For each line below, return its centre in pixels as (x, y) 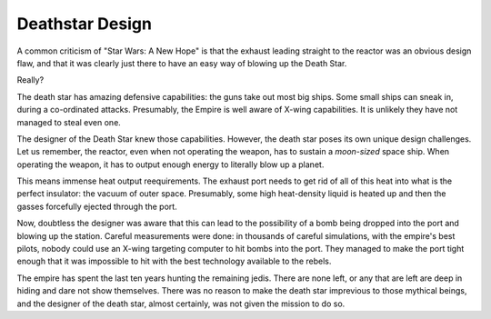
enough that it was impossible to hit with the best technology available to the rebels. (174, 261)
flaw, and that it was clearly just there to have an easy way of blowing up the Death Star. (182, 63)
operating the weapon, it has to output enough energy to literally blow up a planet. (170, 164)
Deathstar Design (84, 24)
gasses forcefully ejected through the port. (97, 206)
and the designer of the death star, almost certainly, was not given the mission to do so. (181, 304)
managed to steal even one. (69, 122)
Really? (30, 80)
